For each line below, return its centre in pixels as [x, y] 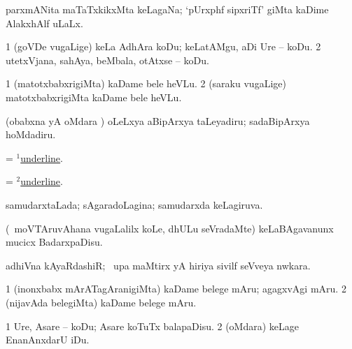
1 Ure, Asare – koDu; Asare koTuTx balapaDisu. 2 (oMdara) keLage [153, 326]
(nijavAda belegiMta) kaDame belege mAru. [101, 302]
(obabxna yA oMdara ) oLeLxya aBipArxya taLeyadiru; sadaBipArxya [158, 120]
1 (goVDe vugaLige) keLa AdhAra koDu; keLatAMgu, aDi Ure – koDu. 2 [163, 46]
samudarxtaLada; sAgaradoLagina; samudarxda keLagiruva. [134, 204]
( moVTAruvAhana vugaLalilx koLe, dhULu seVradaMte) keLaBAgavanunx [170, 228]
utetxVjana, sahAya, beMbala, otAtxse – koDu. [107, 60]
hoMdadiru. [31, 134]
